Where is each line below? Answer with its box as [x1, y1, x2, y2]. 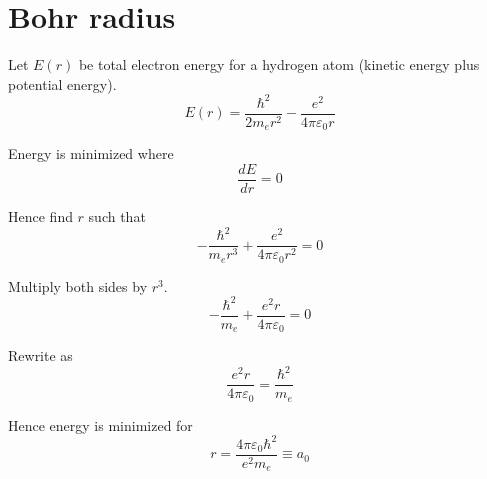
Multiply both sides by [8, 275, 148, 296]
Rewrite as [8, 345, 73, 366]
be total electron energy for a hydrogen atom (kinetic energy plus [78, 54, 480, 75]
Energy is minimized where [8, 143, 174, 164]
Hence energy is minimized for [8, 414, 193, 435]
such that [88, 205, 146, 226]
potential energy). [8, 73, 117, 94]
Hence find [8, 205, 73, 226]
